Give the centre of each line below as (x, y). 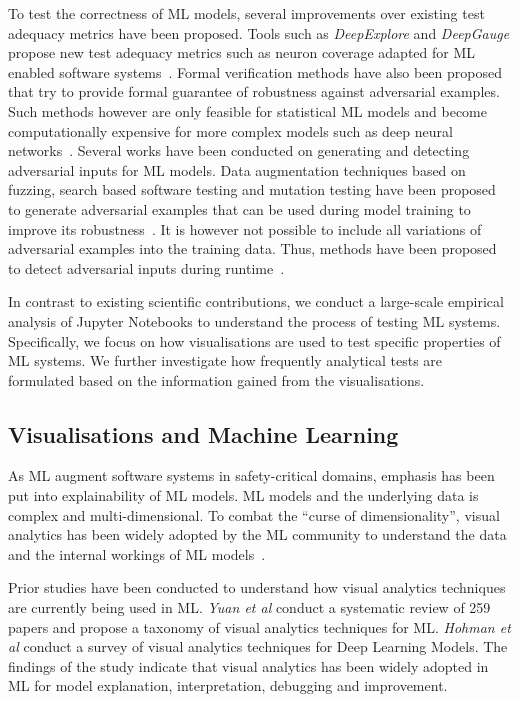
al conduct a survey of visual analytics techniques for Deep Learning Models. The (258, 646)
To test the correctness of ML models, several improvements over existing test (246, 13)
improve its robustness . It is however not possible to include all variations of (245, 228)
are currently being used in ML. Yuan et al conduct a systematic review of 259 (249, 607)
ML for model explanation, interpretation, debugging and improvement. (228, 685)
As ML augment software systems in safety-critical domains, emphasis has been (251, 475)
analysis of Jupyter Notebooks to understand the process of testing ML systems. (254, 320)
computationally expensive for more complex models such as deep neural (230, 130)
